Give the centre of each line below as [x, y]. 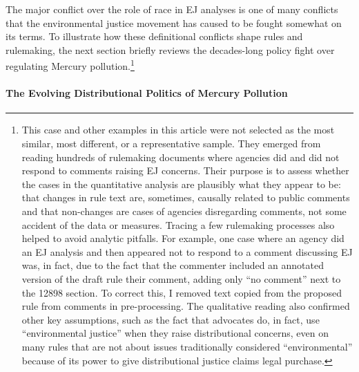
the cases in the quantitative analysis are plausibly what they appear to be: [181, 184]
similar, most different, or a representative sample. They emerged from [171, 143]
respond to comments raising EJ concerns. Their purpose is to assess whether [185, 170]
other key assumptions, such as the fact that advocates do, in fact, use [171, 319]
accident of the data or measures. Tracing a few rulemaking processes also [178, 224]
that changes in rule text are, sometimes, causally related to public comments [186, 197]
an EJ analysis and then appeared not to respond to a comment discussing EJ [187, 251]
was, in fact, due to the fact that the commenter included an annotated [173, 265]
